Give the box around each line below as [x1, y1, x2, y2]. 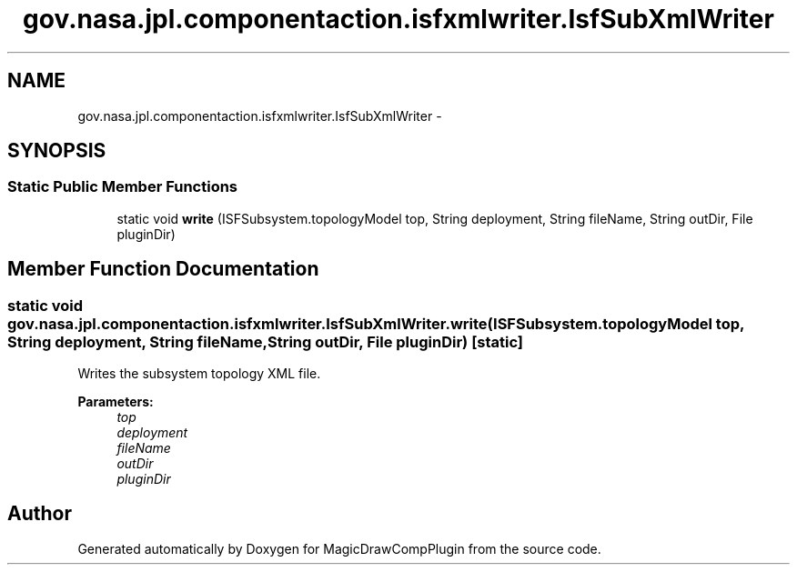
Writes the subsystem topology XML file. [77, 366, 321, 382]
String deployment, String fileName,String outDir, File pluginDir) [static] [7, 332, 524, 351]
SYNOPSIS [7, 139, 106, 163]
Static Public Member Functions [7, 177, 238, 196]
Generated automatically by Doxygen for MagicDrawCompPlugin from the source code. [77, 540, 601, 557]
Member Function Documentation [7, 257, 319, 281]
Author [7, 502, 72, 526]
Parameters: [77, 394, 154, 410]
